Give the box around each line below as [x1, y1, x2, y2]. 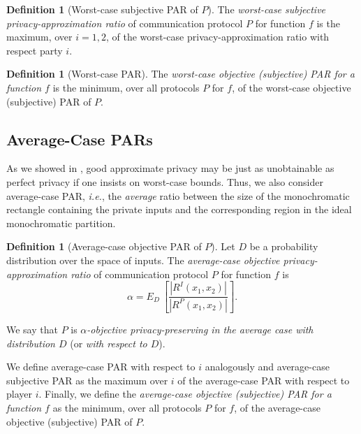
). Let [211, 239, 235, 254]
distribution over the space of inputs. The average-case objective [6, 252, 280, 267]
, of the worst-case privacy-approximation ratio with [105, 29, 330, 44]
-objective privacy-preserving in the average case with [87, 321, 314, 336]
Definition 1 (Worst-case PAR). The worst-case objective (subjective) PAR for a [6, 66, 355, 81]
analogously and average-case [205, 359, 330, 374]
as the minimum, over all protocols [52, 400, 202, 414]
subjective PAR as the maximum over [6, 372, 168, 387]
